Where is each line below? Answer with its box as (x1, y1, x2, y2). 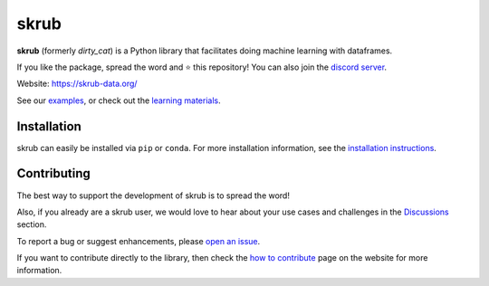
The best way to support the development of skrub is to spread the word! (16, 190, 290, 201)
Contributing (16, 166, 91, 181)
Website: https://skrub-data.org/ (16, 78, 138, 90)
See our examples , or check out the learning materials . (16, 95, 221, 106)
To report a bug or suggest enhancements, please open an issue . (16, 235, 261, 246)
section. (16, 219, 47, 230)
